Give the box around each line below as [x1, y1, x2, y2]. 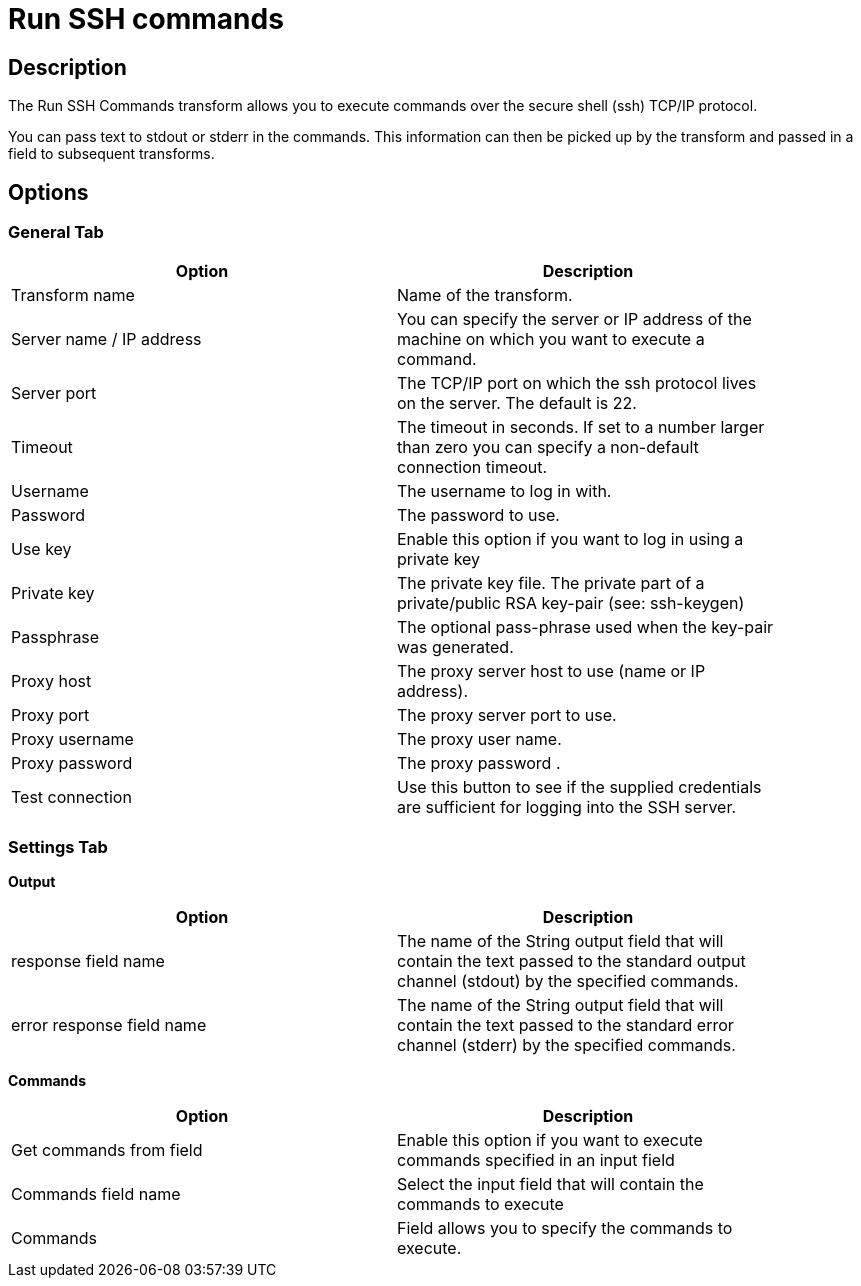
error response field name [11, 1015, 207, 1036]
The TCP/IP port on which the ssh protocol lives [397, 373, 757, 394]
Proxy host [11, 671, 92, 692]
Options [8, 179, 89, 205]
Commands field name [11, 1184, 181, 1205]
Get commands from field [11, 1140, 203, 1161]
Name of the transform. [397, 285, 573, 306]
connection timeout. [397, 457, 548, 478]
